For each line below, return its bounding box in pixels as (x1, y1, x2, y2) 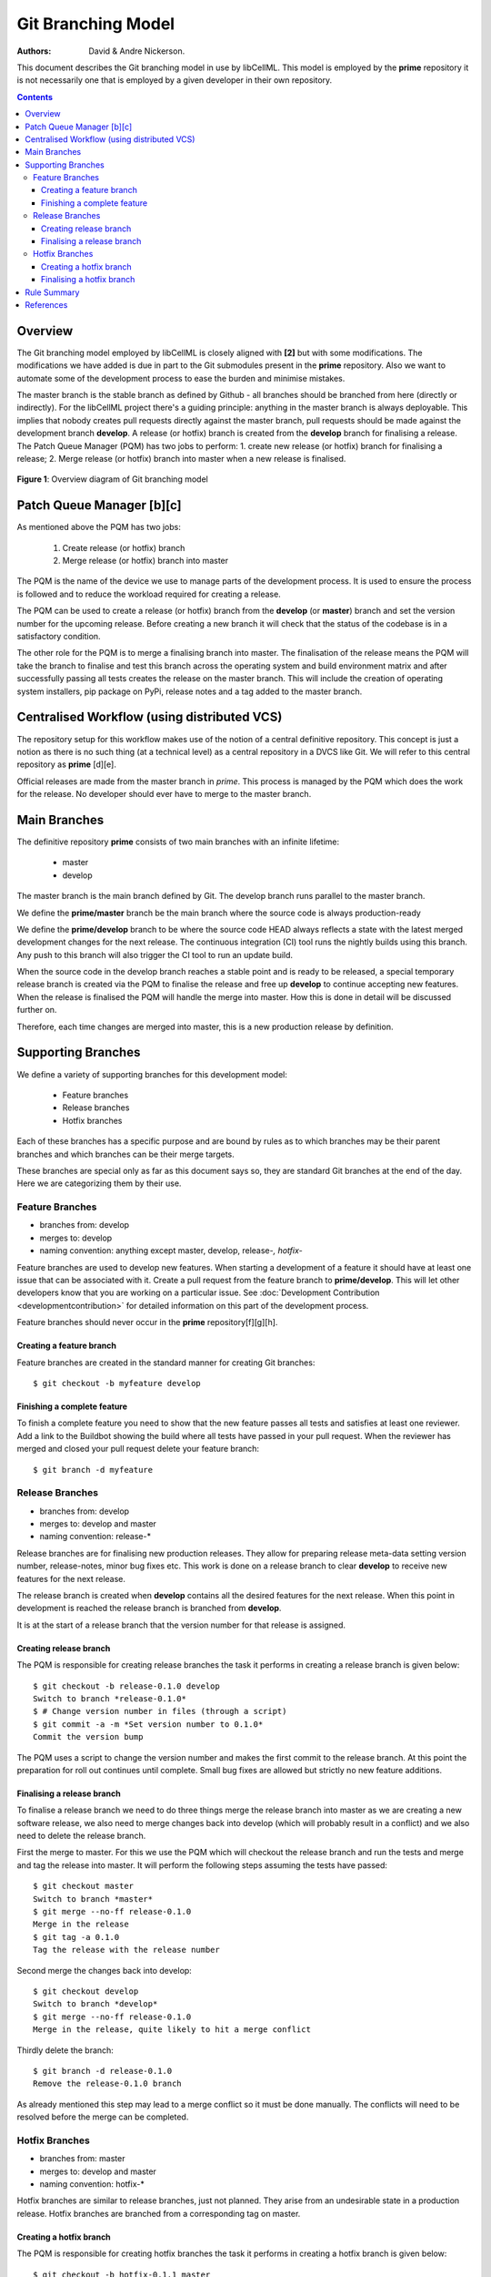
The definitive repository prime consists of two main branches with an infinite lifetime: (16, 836, 340, 847)
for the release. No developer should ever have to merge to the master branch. (16, 789, 312, 800)
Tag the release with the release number (33, 1945, 220, 1955)
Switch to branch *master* (33, 1894, 154, 1904)
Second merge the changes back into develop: (16, 1965, 193, 1976)
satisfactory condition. (16, 631, 101, 642)
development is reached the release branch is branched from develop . (16, 1603, 282, 1614)
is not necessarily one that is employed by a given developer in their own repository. (16, 75, 333, 86)
